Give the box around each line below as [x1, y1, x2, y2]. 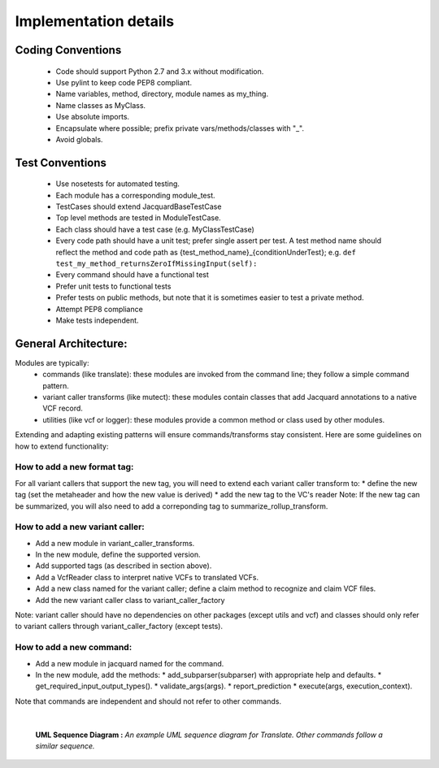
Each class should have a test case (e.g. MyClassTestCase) [55, 224, 255, 234]
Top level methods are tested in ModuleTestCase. [55, 213, 221, 223]
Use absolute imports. [55, 112, 130, 122]
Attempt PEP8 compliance [55, 304, 144, 314]
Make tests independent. [55, 315, 139, 325]
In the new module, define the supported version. [35, 549, 201, 560]
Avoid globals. [55, 134, 103, 144]
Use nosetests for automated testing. [55, 179, 180, 189]
